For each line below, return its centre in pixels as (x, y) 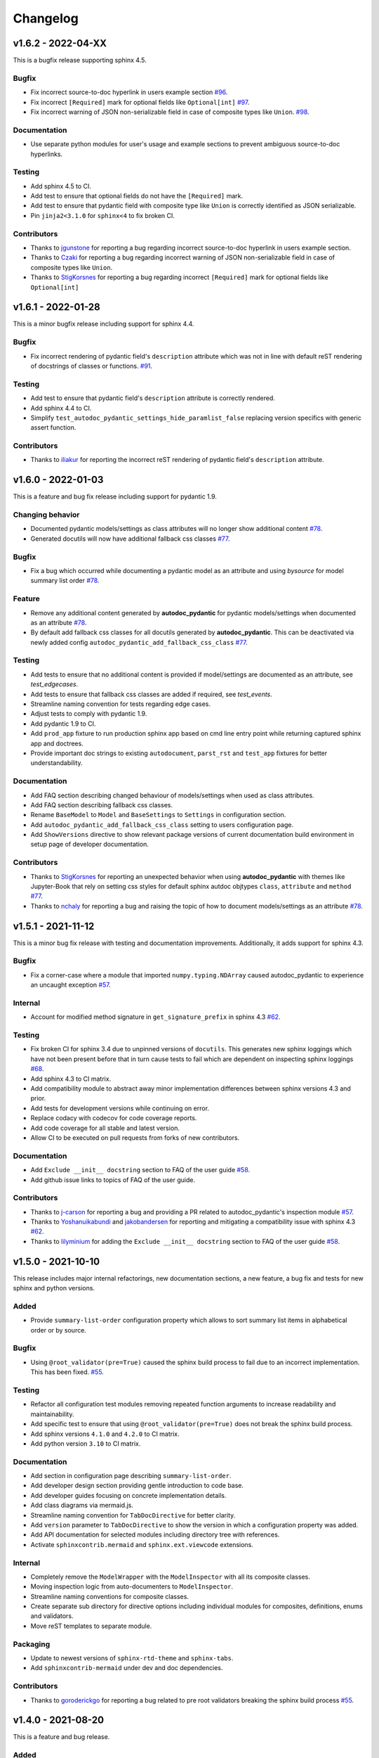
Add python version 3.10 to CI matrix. (86, 1443)
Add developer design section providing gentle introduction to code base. (137, 1486)
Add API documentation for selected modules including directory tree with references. (155, 1535)
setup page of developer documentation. (89, 845)
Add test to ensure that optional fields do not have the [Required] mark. (137, 196)
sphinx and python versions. (54, 1288)
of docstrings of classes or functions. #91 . (92, 366)
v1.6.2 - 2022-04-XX (60, 43)
